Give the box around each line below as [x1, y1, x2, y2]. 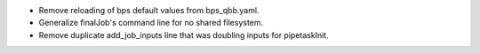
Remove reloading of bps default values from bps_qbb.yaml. [38, 5, 260, 15]
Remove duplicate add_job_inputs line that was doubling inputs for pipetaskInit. [38, 29, 329, 40]
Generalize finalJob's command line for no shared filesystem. [38, 18, 264, 28]
